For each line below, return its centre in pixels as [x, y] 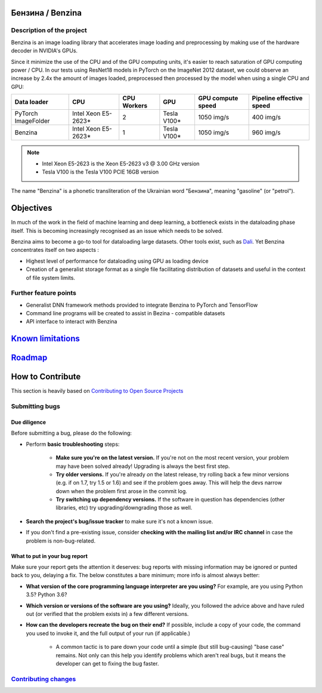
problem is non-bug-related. [61, 541]
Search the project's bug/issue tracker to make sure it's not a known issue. [120, 521]
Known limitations [45, 339]
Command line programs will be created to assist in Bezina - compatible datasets [126, 313]
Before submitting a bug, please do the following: [72, 433]
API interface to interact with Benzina [72, 322]
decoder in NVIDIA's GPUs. [44, 51]
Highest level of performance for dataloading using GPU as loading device [117, 261]
